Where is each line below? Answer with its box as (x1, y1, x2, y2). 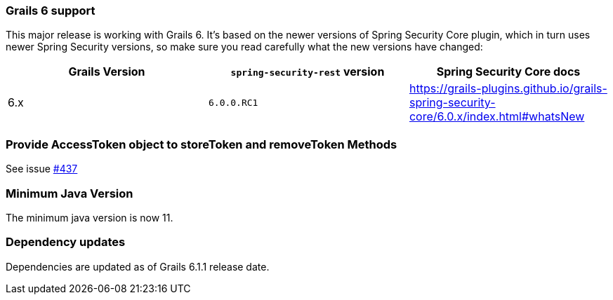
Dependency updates (6, 235, 126, 250)
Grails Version (68, 64, 145, 79)
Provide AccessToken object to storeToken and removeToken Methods (6, 137, 397, 151)
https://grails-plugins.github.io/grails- (409, 81, 607, 96)
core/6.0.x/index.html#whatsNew (409, 109, 585, 124)
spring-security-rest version (230, 64, 385, 79)
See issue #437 (6, 163, 78, 175)
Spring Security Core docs (436, 64, 581, 79)
